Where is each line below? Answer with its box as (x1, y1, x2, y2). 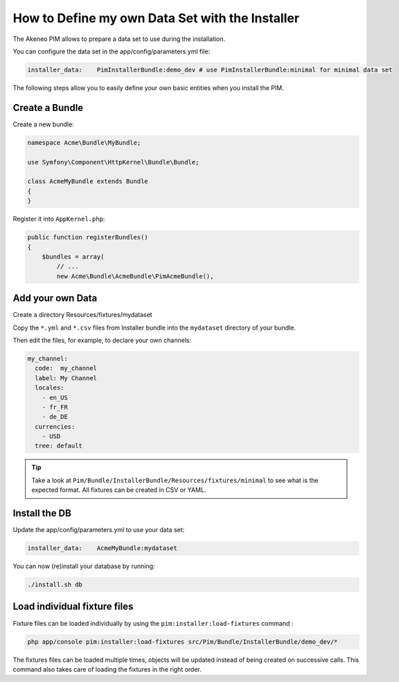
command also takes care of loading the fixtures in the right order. (12, 665, 202, 673)
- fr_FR (42, 403, 69, 411)
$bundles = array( (42, 253, 105, 260)
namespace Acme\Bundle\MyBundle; (27, 139, 141, 146)
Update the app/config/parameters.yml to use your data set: (12, 526, 185, 534)
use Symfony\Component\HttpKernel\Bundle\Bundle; (27, 158, 199, 166)
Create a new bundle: (12, 120, 74, 128)
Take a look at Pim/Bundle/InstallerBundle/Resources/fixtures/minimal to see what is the (31, 476, 319, 484)
